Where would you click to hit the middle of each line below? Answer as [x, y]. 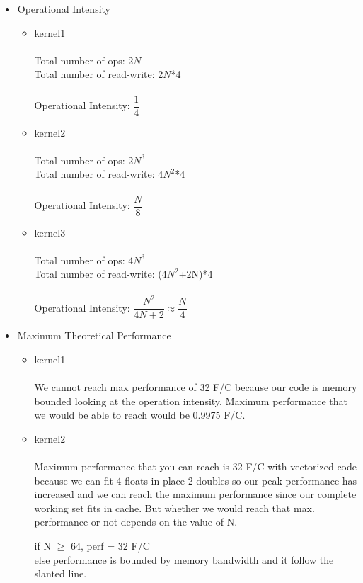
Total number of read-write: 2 [99, 74]
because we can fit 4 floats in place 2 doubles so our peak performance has [196, 480]
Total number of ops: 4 [84, 260]
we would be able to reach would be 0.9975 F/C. [140, 415]
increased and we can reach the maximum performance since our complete [195, 494]
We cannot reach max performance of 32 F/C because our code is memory [196, 386]
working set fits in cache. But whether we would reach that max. [174, 508]
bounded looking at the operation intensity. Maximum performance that [191, 401]
